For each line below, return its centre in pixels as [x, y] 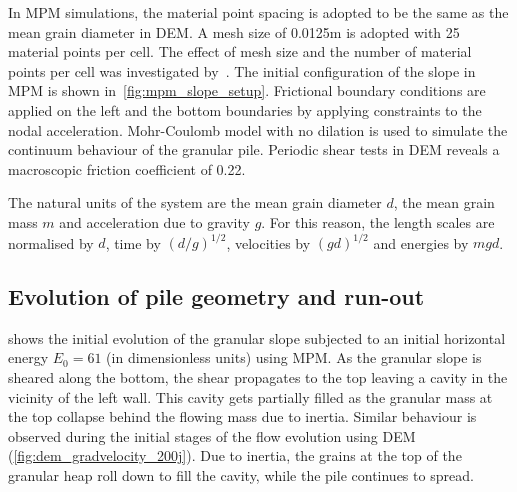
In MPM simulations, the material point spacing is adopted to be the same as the [258, 12]
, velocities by [268, 242]
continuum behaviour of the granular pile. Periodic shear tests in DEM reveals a [254, 149]
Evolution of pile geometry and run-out [216, 296]
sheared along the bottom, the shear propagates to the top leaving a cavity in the [258, 377]
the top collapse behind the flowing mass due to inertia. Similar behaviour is [242, 416]
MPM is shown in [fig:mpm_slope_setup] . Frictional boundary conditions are [247, 90]
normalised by [51, 242]
